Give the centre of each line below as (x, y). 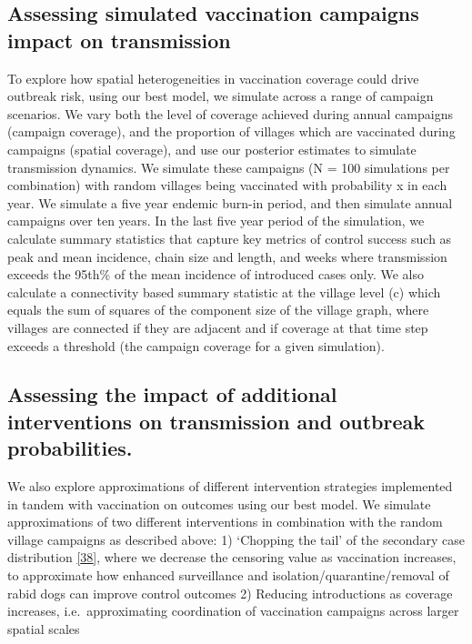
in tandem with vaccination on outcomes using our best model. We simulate (219, 503)
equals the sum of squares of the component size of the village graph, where (218, 310)
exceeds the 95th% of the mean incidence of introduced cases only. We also (216, 274)
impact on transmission (119, 40)
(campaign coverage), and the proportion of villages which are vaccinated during (231, 131)
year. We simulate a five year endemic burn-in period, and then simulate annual (230, 202)
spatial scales (44, 628)
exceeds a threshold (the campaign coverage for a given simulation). (196, 345)
